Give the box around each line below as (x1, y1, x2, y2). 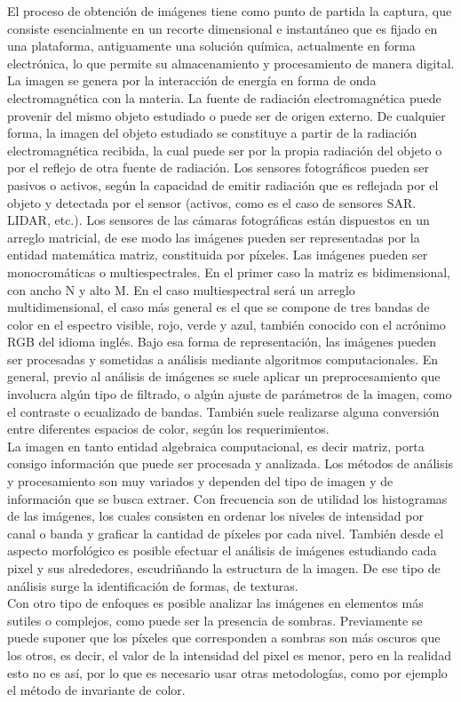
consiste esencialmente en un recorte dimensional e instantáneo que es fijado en (7, 19, 438, 37)
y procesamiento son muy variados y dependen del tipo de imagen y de (7, 472, 393, 491)
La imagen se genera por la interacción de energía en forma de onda (7, 71, 377, 90)
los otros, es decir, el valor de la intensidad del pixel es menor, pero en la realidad (7, 645, 451, 664)
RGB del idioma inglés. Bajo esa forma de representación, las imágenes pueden (7, 332, 436, 351)
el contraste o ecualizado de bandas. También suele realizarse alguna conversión (7, 402, 440, 420)
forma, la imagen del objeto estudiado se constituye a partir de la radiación (7, 124, 417, 142)
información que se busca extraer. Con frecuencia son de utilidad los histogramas (7, 489, 448, 507)
